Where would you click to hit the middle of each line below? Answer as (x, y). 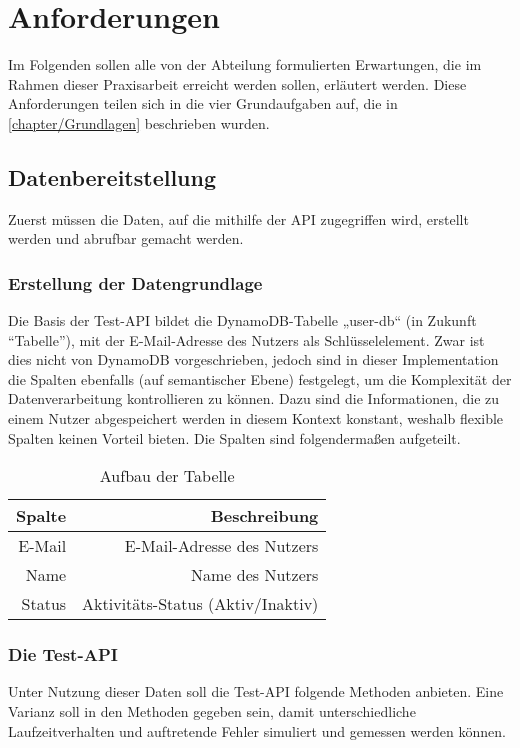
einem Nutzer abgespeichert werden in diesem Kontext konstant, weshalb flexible (256, 418)
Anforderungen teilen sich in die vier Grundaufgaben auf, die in (203, 103)
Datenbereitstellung (112, 176)
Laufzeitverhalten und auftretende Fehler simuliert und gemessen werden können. (257, 730)
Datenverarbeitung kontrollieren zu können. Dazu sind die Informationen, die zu (254, 398)
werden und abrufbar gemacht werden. (126, 238)
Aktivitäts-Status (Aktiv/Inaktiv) (200, 604)
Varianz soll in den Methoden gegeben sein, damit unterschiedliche (212, 711)
